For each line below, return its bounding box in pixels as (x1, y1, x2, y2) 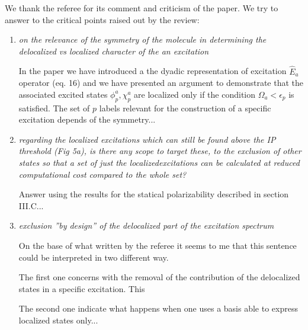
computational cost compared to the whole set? (18, 168, 187, 180)
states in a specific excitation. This (18, 282, 145, 294)
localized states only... (18, 313, 98, 326)
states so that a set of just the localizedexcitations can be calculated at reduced (18, 156, 300, 168)
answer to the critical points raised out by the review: (5, 13, 200, 25)
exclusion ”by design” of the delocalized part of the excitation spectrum (18, 219, 274, 232)
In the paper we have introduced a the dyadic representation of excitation (18, 65, 287, 77)
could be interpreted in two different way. (18, 251, 169, 263)
